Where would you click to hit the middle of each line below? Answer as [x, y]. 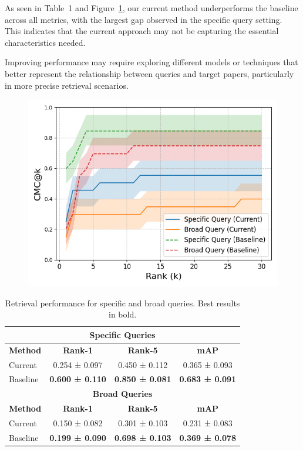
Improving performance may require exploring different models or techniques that [151, 62]
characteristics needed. [45, 42]
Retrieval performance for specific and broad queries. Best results [122, 303]
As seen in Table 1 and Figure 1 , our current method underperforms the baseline [151, 8]
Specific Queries [122, 334]
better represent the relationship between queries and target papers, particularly [149, 73]
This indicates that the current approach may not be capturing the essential [142, 31]
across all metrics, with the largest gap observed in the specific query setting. [144, 19]
